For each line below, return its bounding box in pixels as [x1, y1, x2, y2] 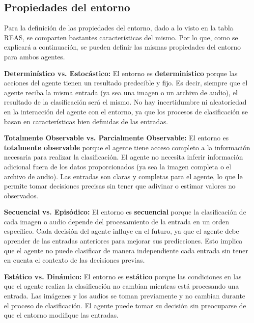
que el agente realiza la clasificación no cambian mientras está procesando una [4, 281, 239, 291]
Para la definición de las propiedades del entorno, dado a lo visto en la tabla [4, 23, 233, 33]
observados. [4, 190, 38, 200]
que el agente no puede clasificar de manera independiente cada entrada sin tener [4, 245, 248, 255]
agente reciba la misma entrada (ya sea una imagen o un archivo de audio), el [4, 87, 238, 97]
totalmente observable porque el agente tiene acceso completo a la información [4, 142, 250, 152]
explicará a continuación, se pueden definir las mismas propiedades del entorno [4, 42, 241, 52]
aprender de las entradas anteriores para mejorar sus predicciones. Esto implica [4, 236, 243, 246]
